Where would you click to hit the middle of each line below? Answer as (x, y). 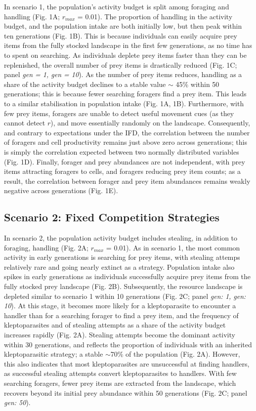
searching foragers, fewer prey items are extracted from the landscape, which (120, 383)
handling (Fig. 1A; (32, 16)
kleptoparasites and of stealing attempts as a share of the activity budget (115, 325)
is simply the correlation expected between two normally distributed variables (122, 151)
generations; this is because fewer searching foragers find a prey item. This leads (125, 94)
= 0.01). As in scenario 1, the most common (173, 247)
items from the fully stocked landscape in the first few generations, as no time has (128, 45)
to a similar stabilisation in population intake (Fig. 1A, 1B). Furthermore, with (124, 103)
